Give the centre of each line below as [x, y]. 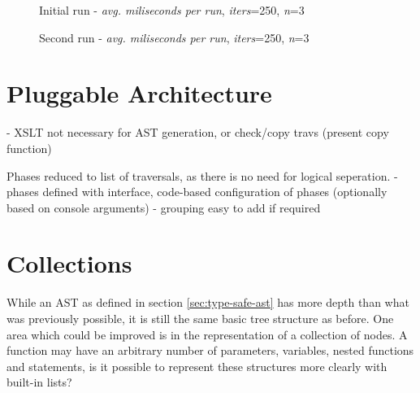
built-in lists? [39, 382]
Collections [69, 263]
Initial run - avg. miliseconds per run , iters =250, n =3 [172, 10]
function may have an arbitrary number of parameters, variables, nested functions [210, 350]
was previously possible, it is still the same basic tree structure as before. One [200, 318]
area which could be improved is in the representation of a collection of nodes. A [207, 334]
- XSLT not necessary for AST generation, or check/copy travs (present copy [198, 132]
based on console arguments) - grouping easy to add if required [164, 207]
